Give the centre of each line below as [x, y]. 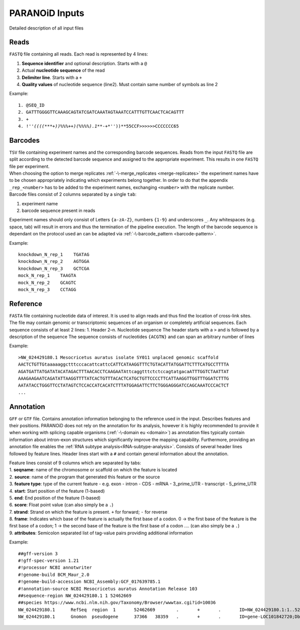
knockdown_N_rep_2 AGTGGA [54, 261]
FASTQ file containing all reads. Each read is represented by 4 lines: [79, 54]
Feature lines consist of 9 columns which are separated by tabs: [75, 463]
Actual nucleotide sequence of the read [63, 71]
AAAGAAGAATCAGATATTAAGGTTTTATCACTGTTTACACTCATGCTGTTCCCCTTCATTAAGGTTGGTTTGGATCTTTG [124, 378]
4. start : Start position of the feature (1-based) [57, 491]
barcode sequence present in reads [58, 211]
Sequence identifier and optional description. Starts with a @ [84, 63]
